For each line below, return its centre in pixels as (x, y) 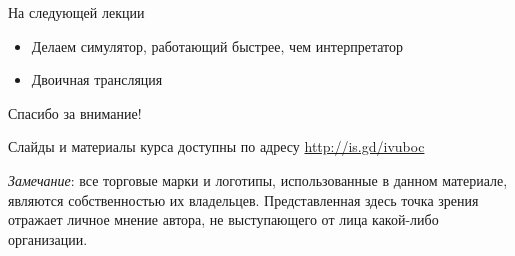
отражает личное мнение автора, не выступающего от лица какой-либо (223, 219)
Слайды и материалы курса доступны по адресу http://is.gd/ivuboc (216, 146)
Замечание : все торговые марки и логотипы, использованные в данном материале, (258, 179)
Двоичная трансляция (97, 79)
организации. (48, 238)
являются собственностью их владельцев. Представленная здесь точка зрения (243, 199)
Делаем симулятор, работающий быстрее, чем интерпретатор (217, 45)
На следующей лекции (76, 12)
